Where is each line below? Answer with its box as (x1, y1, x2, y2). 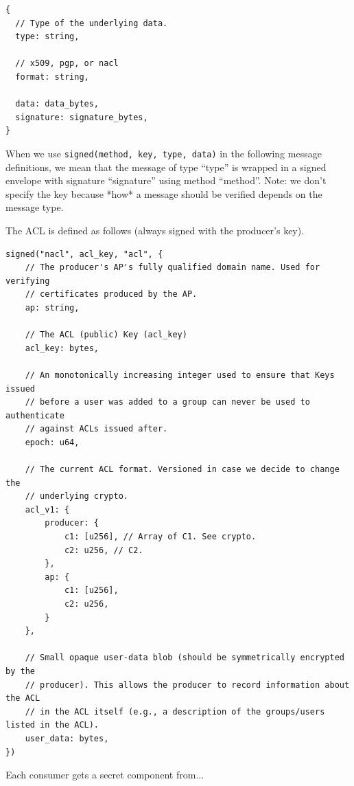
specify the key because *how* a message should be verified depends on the (5, 186, 322, 201)
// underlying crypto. (25, 491, 128, 502)
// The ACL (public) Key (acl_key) (25, 330, 187, 340)
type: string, (15, 32, 80, 42)
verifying (5, 276, 50, 286)
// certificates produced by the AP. (25, 289, 198, 300)
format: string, (15, 71, 89, 82)
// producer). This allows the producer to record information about (25, 680, 350, 690)
